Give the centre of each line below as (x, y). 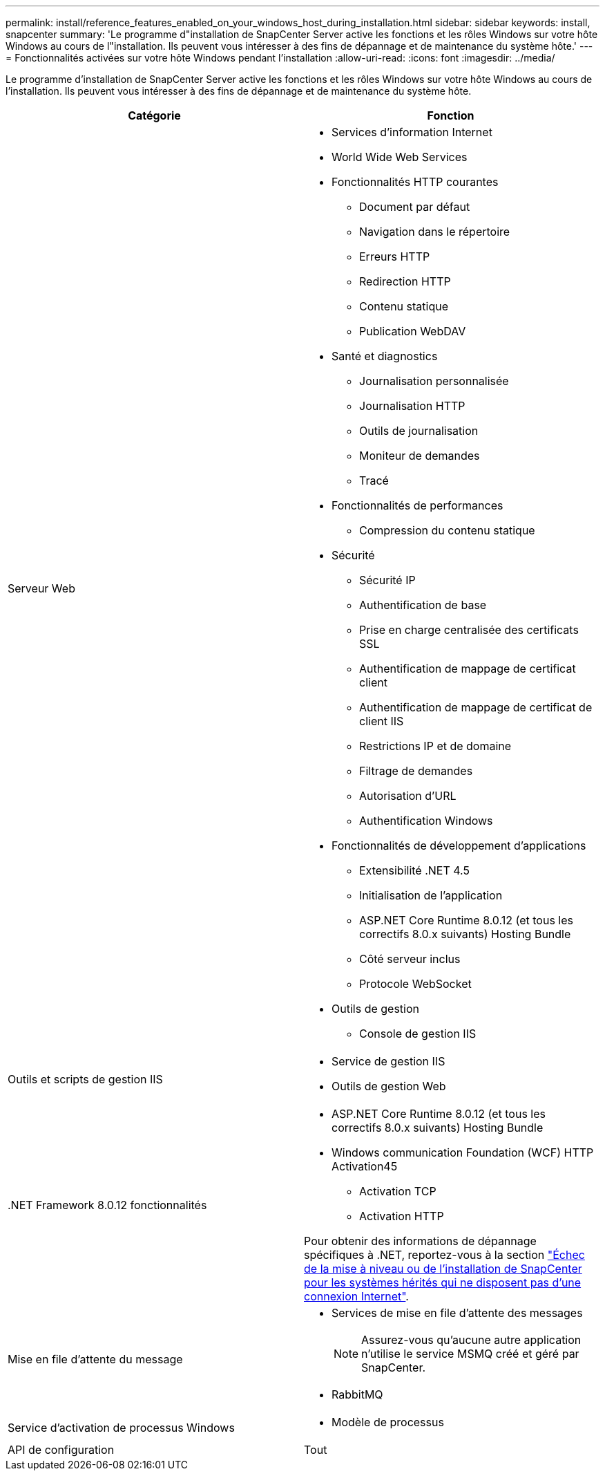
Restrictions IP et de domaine (435, 746)
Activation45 (365, 1166)
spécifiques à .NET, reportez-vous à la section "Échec (444, 1255)
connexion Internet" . (356, 1296)
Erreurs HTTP (395, 256)
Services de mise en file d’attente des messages (457, 1313)
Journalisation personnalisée (434, 381)
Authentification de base (423, 605)
